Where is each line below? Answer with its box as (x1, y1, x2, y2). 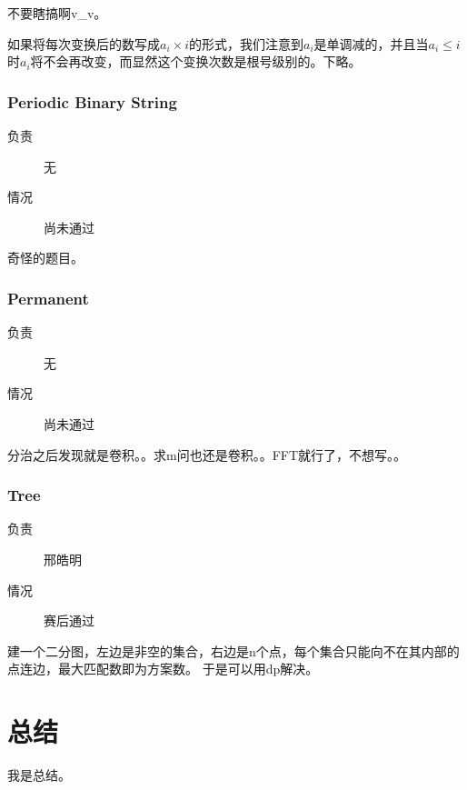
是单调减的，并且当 (313, 34, 429, 53)
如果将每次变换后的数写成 (7, 34, 160, 53)
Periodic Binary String (7, 90, 177, 113)
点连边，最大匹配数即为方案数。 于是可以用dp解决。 (7, 659, 319, 678)
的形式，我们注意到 (188, 34, 303, 53)
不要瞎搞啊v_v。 (7, 4, 107, 22)
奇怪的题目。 (7, 248, 84, 267)
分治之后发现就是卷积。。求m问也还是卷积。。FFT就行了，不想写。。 (7, 445, 407, 464)
